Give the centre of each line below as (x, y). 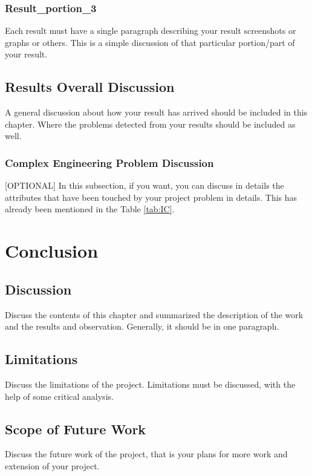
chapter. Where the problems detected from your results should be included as (150, 124)
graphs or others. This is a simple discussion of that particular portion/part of (150, 42)
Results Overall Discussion (90, 87)
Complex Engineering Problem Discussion (109, 162)
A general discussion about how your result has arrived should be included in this (156, 112)
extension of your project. (52, 465)
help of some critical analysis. (59, 396)
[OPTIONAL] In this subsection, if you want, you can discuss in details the (145, 185)
